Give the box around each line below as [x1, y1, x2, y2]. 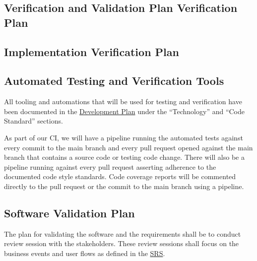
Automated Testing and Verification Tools [4, 73, 224, 88]
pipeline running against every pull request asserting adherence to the [4, 161, 216, 172]
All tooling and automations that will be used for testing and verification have [4, 96, 242, 107]
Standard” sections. [4, 116, 63, 126]
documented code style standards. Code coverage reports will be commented [4, 171, 236, 182]
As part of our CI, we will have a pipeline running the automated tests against [4, 132, 243, 142]
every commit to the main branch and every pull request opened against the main [4, 142, 253, 152]
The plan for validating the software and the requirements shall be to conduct [4, 228, 241, 239]
